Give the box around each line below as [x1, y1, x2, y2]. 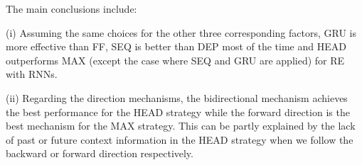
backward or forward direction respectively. [6, 146, 193, 161]
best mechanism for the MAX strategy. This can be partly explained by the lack [6, 118, 356, 133]
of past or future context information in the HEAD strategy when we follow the [6, 132, 353, 147]
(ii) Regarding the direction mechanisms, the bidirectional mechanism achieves [6, 90, 348, 105]
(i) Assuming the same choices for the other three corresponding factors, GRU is [6, 25, 356, 40]
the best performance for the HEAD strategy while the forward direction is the [6, 104, 350, 119]
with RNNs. [6, 67, 58, 81]
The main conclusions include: [6, 1, 137, 16]
